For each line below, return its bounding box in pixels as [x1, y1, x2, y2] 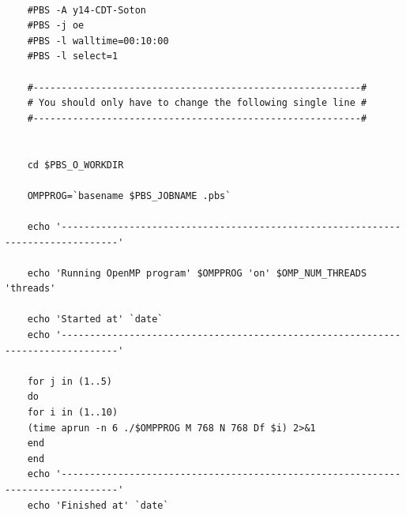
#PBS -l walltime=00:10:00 [27, 35, 169, 47]
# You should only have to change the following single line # [27, 97, 367, 109]
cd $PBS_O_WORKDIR [27, 159, 124, 171]
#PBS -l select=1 [27, 51, 118, 62]
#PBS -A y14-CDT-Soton [27, 4, 146, 16]
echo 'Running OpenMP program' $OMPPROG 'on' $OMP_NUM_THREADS [27, 267, 367, 279]
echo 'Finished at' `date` [27, 499, 169, 511]
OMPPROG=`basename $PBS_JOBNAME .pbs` [27, 190, 231, 201]
